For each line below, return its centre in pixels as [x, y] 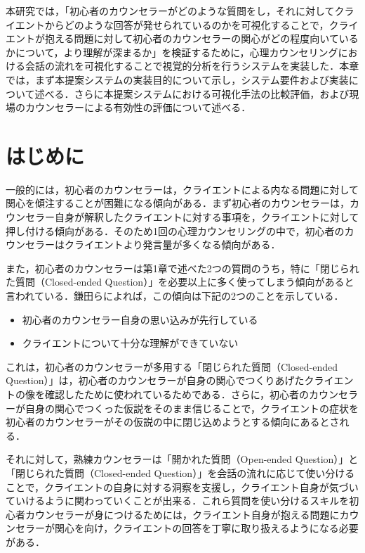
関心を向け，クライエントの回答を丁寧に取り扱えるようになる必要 [206, 528]
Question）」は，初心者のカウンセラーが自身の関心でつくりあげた [155, 380]
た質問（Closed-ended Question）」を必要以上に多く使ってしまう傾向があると [180, 282]
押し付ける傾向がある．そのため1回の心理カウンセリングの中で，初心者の [175, 230]
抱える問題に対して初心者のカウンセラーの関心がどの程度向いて [192, 38]
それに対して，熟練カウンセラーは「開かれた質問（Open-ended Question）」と [182, 459]
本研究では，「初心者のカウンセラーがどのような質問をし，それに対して [170, 11]
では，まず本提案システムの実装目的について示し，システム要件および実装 [177, 79]
